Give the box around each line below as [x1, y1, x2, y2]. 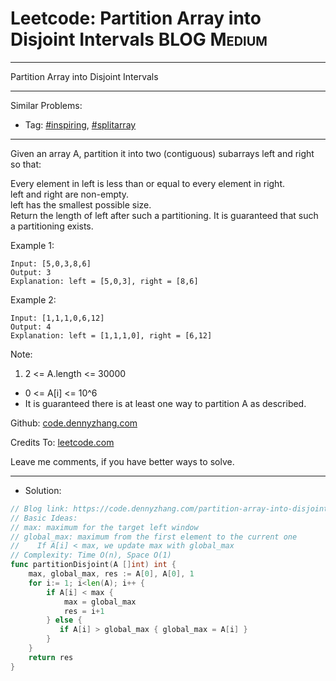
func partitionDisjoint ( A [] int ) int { [10, 560, 177, 570]
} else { [46, 615, 83, 626]
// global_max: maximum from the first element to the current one [10, 532, 298, 542]
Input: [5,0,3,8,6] [10, 258, 92, 269]
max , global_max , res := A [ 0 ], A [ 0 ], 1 [28, 569, 195, 579]
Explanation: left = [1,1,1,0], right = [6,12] [10, 330, 213, 341]
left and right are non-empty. [10, 188, 130, 200]
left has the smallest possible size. [10, 198, 152, 211]
